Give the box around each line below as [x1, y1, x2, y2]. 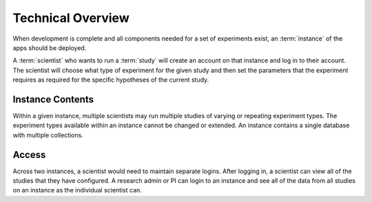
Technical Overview [12, 10, 130, 25]
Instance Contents [12, 93, 94, 105]
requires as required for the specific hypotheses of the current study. [12, 76, 209, 84]
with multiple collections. [12, 131, 84, 139]
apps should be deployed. [12, 43, 87, 52]
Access [12, 148, 46, 161]
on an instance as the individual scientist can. [12, 186, 143, 194]
